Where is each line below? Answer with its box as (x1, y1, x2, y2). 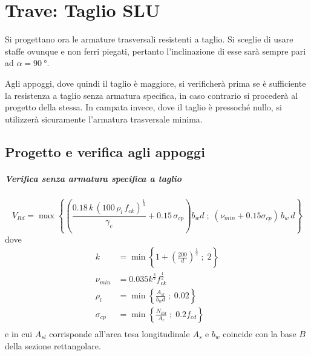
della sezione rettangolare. (5, 339, 101, 352)
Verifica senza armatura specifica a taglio (5, 172, 182, 184)
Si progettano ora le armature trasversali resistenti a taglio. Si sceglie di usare (5, 33, 293, 45)
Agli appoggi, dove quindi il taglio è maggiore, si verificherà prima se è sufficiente (5, 76, 306, 89)
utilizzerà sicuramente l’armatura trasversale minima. (5, 112, 203, 125)
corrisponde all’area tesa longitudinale (49, 327, 190, 340)
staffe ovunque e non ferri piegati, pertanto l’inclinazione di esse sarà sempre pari (5, 44, 306, 57)
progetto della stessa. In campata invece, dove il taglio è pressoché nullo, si (5, 101, 282, 113)
